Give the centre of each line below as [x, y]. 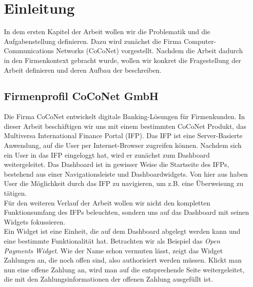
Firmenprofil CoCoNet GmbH [81, 96]
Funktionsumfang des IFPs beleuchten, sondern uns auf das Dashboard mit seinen [126, 212]
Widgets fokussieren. [35, 221]
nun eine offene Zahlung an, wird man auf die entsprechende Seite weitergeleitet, [124, 269]
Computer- [200, 41]
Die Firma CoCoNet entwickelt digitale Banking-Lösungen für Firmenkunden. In [125, 116]
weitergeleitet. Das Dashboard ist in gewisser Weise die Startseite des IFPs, [117, 164]
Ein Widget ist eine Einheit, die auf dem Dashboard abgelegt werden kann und [122, 231]
